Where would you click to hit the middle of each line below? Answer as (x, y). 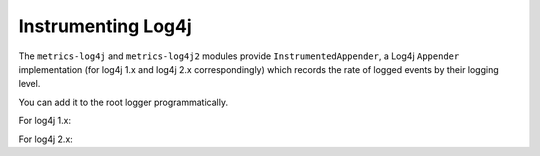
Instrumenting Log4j (105, 26)
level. (29, 84)
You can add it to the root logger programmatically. (123, 102)
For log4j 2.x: (46, 139)
